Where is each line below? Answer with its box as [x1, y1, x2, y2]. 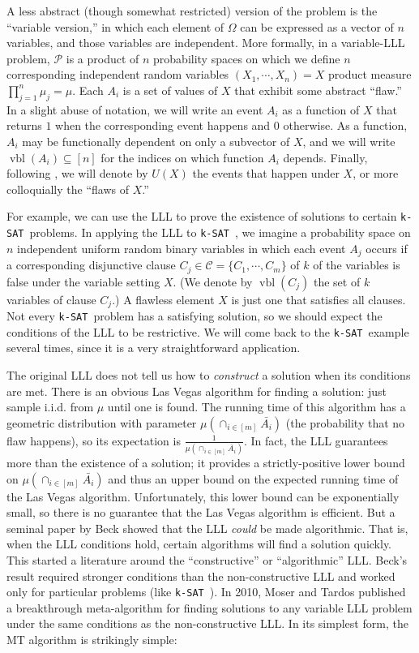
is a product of [66, 49, 139, 67]
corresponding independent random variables [6, 66, 229, 83]
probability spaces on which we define [153, 49, 340, 67]
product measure [328, 66, 412, 83]
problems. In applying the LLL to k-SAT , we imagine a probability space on [29, 223, 411, 240]
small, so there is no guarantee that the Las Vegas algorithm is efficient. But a [6, 504, 395, 521]
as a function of [282, 101, 360, 118]
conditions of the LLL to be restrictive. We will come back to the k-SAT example [6, 323, 409, 340]
